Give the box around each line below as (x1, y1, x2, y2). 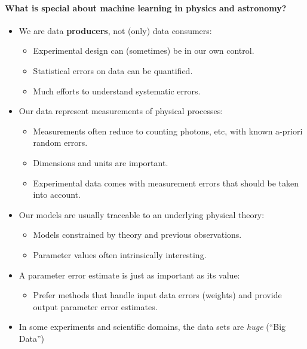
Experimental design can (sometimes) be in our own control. (33, 44, 254, 57)
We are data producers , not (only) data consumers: (19, 24, 212, 36)
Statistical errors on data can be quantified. (33, 64, 193, 76)
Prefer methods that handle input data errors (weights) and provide (33, 289, 282, 301)
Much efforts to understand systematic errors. (33, 84, 201, 97)
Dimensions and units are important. (33, 156, 168, 169)
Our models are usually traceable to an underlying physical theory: (19, 208, 265, 221)
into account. (33, 188, 81, 201)
